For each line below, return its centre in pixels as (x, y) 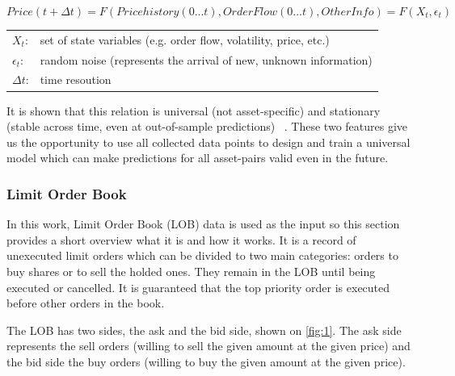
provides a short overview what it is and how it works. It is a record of (181, 239)
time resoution (76, 79)
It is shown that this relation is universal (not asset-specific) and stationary (194, 110)
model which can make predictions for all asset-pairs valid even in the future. (198, 158)
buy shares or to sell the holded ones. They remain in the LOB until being (191, 271)
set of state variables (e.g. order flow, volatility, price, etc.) (185, 39)
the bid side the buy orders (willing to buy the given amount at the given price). (206, 361)
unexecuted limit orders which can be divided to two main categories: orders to (202, 255)
